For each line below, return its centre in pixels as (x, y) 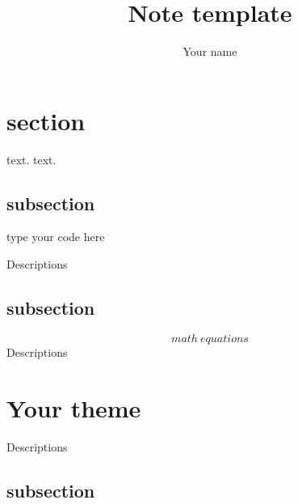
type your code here (56, 237)
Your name (210, 51)
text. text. (31, 159)
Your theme (74, 407)
